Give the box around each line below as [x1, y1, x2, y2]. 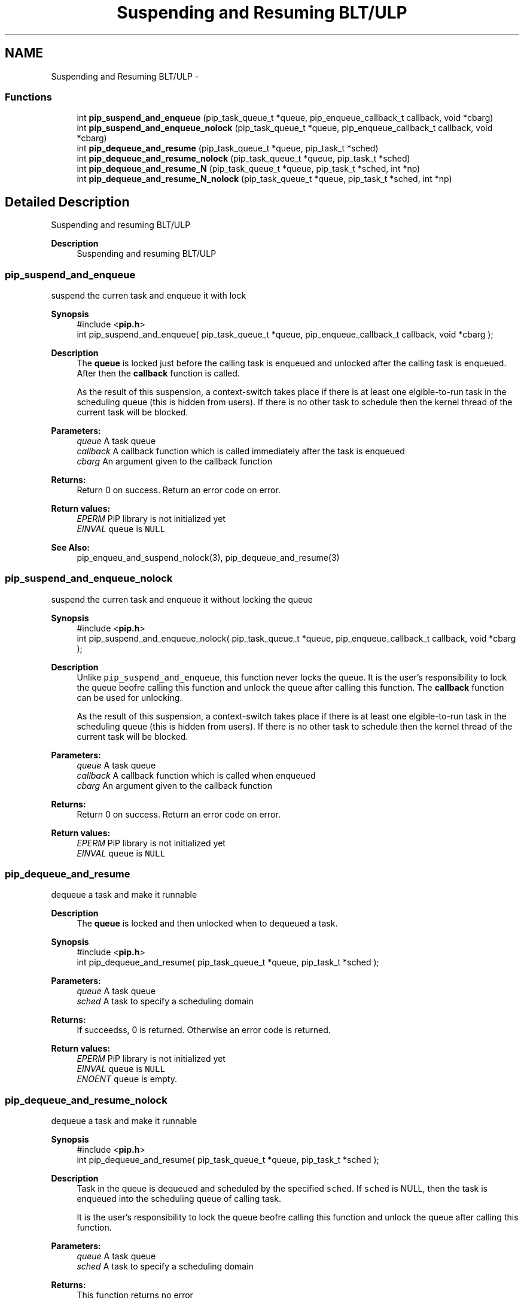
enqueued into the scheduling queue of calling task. [77, 1193, 281, 1204]
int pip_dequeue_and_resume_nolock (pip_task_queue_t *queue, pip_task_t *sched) [77, 153, 410, 164]
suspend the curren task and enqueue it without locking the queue [51, 594, 313, 605]
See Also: [51, 542, 90, 552]
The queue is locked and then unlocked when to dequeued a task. [77, 918, 338, 929]
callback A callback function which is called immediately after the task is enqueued [77, 445, 405, 456]
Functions [5, 90, 52, 103]
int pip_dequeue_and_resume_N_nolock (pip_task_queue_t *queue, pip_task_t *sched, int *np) [77, 174, 452, 184]
